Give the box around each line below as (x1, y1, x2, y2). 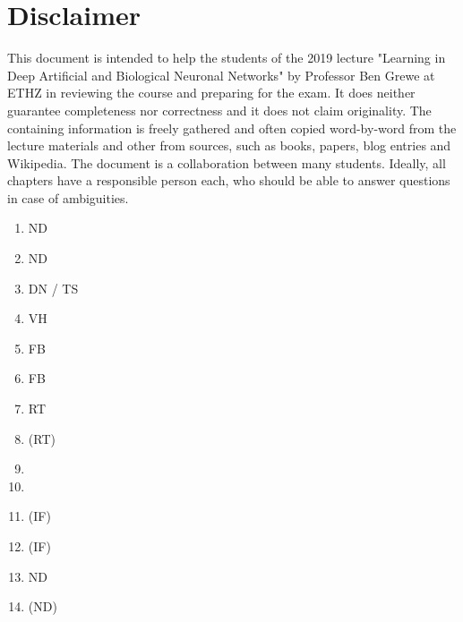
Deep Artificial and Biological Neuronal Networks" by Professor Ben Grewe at (7, 65, 435, 84)
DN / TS (28, 278, 79, 297)
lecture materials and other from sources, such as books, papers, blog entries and (7, 136, 451, 155)
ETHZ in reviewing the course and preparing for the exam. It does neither (7, 83, 416, 102)
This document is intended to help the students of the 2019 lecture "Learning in (7, 48, 446, 67)
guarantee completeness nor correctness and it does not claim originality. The (7, 100, 432, 119)
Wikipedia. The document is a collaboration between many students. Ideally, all (7, 153, 446, 172)
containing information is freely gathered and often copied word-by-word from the (7, 118, 457, 137)
